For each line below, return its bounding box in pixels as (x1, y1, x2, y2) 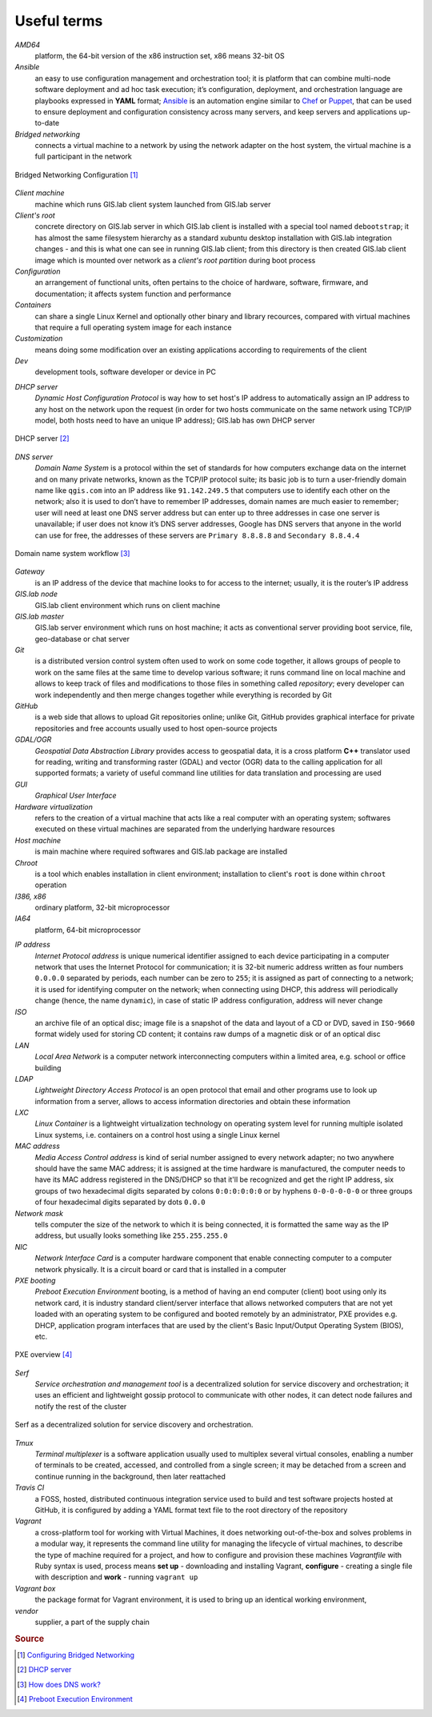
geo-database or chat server (34, 634, 130, 643)
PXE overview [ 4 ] (14, 1350, 73, 1359)
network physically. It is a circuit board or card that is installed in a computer (34, 1264, 287, 1274)
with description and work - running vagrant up (34, 1572, 198, 1582)
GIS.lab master (14, 611, 64, 621)
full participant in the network (34, 152, 132, 162)
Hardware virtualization (14, 802, 94, 811)
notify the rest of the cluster (34, 1401, 127, 1411)
